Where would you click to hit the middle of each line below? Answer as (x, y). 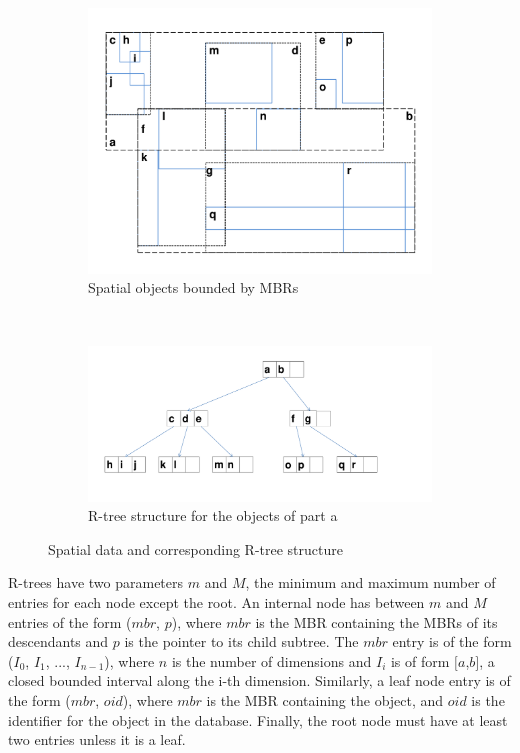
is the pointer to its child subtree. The (241, 641)
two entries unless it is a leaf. (97, 739)
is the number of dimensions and (271, 660)
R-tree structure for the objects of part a (213, 515)
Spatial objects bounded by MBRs (193, 287)
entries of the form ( (70, 621)
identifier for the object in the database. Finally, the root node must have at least (258, 719)
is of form (420, 660)
